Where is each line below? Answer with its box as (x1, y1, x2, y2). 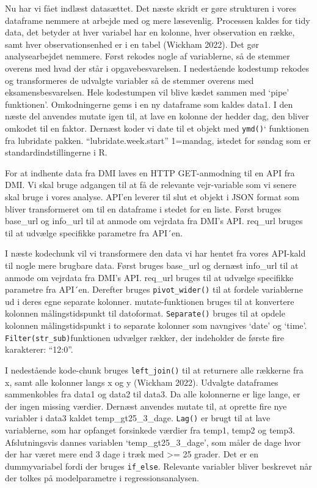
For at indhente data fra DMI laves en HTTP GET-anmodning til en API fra (5, 166, 295, 179)
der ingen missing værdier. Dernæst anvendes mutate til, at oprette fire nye (5, 399, 287, 412)
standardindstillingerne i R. (5, 146, 107, 159)
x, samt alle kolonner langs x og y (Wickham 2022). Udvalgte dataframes (5, 375, 279, 388)
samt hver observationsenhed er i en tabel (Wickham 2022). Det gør (5, 37, 259, 50)
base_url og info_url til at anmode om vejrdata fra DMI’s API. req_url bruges (5, 214, 303, 227)
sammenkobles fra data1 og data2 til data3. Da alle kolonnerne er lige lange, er (5, 388, 301, 400)
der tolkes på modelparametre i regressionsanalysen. (5, 471, 199, 484)
